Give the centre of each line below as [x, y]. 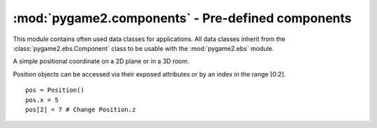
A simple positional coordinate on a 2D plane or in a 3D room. [101, 61]
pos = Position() [55, 90]
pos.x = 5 [42, 100]
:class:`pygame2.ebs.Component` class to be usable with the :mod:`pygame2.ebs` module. [143, 48]
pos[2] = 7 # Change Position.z [81, 109]
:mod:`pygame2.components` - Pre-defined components [182, 18]
